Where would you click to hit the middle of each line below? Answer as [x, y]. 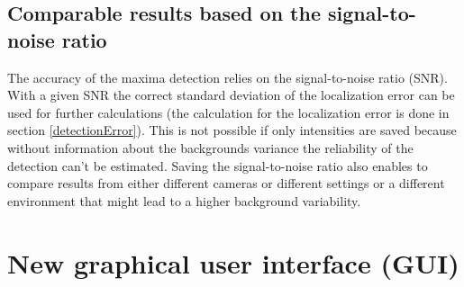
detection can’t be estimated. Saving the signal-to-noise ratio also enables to [218, 165]
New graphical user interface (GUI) [233, 262]
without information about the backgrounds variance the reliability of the [210, 147]
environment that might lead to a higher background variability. [184, 200]
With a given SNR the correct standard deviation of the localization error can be [231, 95]
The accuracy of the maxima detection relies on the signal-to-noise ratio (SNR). [227, 77]
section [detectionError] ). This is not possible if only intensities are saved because [232, 130]
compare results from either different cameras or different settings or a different [226, 183]
